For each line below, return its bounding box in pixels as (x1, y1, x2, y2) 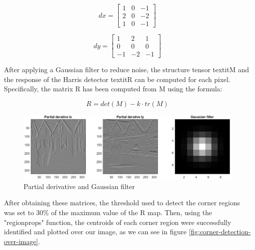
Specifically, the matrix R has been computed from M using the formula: (4, 83, 222, 94)
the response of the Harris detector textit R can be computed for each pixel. (4, 74, 230, 84)
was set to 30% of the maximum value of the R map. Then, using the (4, 207, 212, 217)
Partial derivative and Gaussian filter (24, 181, 135, 191)
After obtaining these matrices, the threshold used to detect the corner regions (4, 197, 240, 208)
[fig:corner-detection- (189, 226, 251, 237)
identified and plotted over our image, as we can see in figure (4, 226, 187, 237)
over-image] (4, 236, 38, 246)
